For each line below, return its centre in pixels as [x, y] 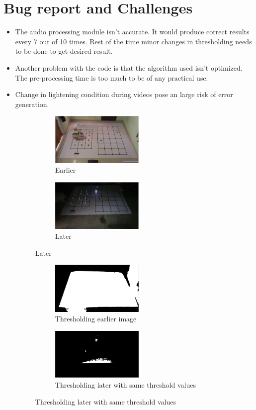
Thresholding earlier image [96, 319]
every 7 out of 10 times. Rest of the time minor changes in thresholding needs [133, 41]
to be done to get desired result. [64, 51]
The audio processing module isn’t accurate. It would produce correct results [132, 32]
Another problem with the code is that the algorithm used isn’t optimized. [129, 67]
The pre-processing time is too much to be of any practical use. [112, 77]
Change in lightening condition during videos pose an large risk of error [124, 94]
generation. [32, 104]
